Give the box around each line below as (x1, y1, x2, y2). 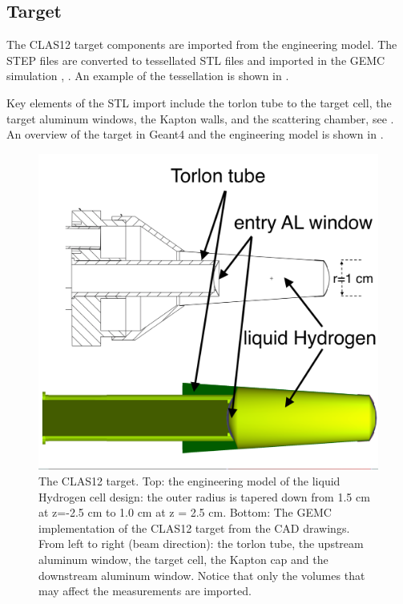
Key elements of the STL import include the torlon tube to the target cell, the (6, 94, 392, 111)
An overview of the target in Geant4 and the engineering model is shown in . (6, 126, 384, 143)
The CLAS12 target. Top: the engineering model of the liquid (38, 472, 341, 489)
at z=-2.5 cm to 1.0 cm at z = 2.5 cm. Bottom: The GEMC (38, 504, 332, 521)
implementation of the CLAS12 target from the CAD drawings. (38, 519, 350, 536)
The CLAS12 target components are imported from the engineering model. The (6, 36, 397, 53)
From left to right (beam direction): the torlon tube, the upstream (38, 535, 364, 552)
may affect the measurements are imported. (38, 582, 252, 599)
